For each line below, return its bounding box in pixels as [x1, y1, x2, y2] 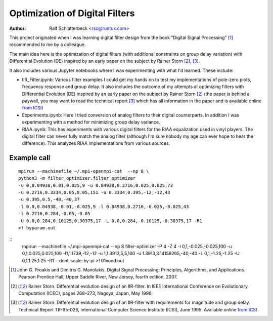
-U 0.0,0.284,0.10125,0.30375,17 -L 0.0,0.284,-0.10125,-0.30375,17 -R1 [18, 218, 202, 224]
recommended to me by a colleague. [9, 42, 86, 48]
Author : [9, 25, 26, 31]
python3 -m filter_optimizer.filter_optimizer [18, 175, 136, 181]
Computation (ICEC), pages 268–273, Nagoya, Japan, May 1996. [18, 290, 153, 296]
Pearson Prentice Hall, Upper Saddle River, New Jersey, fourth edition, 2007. [18, 274, 178, 280]
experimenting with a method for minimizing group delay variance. [22, 119, 160, 125]
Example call [9, 153, 51, 162]
